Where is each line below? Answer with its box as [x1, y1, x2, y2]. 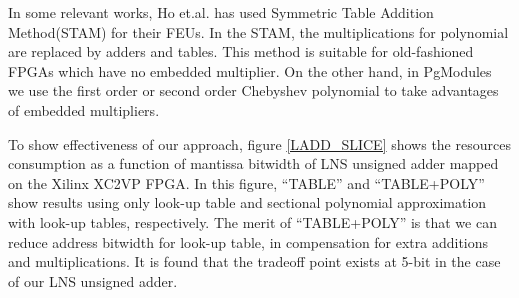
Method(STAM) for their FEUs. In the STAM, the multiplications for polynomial [8, 21, 509, 42]
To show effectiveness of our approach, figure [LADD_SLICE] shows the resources [8, 133, 511, 154]
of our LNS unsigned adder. [8, 270, 178, 291]
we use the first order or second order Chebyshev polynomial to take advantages [8, 80, 499, 101]
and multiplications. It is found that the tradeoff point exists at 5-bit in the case [8, 251, 501, 272]
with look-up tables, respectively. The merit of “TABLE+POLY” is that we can [8, 211, 497, 232]
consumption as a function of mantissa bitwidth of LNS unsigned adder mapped [8, 153, 499, 174]
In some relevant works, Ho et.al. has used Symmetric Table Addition [8, 2, 434, 22]
